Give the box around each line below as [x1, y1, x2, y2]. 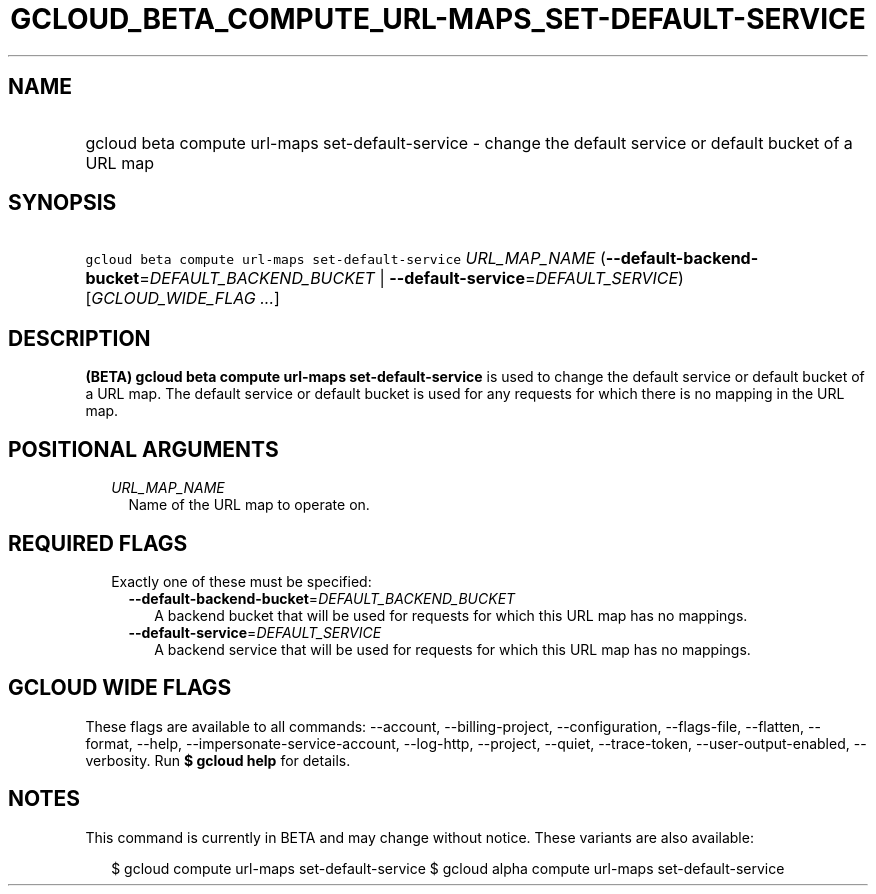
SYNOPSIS [8, 190, 117, 216]
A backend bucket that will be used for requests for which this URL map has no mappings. [154, 606, 748, 624]
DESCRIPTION [8, 325, 151, 351]
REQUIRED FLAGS [8, 530, 188, 556]
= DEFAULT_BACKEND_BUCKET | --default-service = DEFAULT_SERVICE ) [139, 268, 684, 289]
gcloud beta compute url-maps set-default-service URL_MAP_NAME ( [85, 248, 606, 269]
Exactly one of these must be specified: [111, 572, 372, 590]
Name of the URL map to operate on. [128, 496, 370, 514]
